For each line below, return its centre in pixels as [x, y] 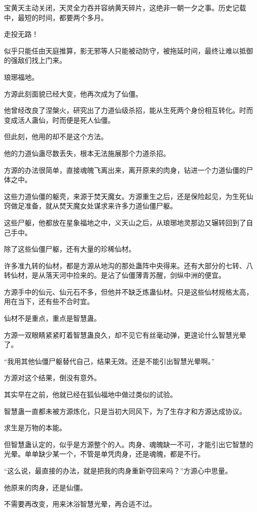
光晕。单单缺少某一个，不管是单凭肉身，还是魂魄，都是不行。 [104, 454]
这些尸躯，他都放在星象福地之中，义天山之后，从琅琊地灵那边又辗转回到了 [125, 222]
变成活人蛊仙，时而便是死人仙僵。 [59, 120]
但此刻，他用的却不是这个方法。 [56, 136]
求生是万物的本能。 [35, 428]
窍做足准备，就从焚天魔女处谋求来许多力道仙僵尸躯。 [90, 206]
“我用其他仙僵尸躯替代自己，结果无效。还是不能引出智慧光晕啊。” [109, 361]
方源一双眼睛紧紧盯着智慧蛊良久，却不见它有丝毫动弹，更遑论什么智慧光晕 [125, 334]
